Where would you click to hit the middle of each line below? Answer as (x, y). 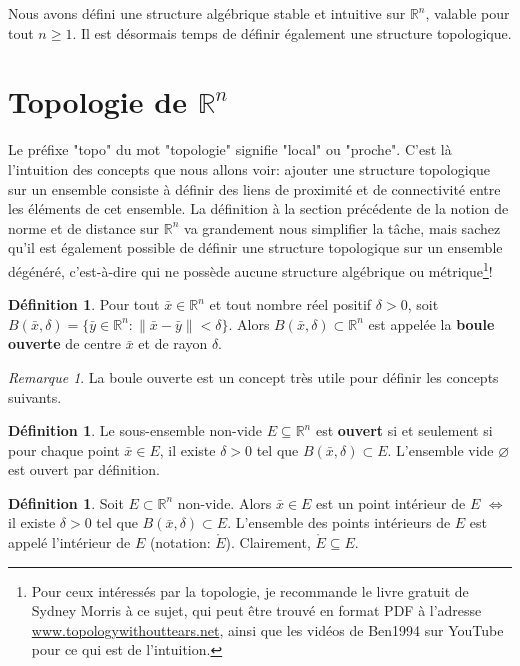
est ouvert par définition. (84, 469)
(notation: (180, 542)
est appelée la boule (431, 323)
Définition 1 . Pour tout (84, 304)
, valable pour (467, 13)
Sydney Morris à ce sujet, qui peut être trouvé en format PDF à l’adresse (256, 610)
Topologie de (97, 101)
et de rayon (173, 343)
